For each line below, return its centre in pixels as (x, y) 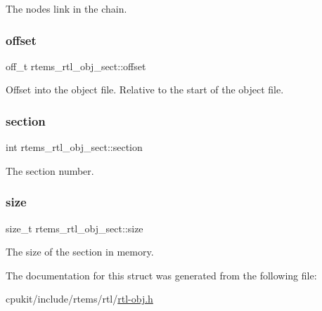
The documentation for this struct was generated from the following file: (161, 275)
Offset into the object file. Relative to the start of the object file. (145, 90)
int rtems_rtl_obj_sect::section (74, 147)
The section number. (50, 170)
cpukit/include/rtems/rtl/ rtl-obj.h (79, 299)
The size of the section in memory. (80, 252)
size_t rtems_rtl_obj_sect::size (75, 228)
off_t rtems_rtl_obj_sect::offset (76, 66)
